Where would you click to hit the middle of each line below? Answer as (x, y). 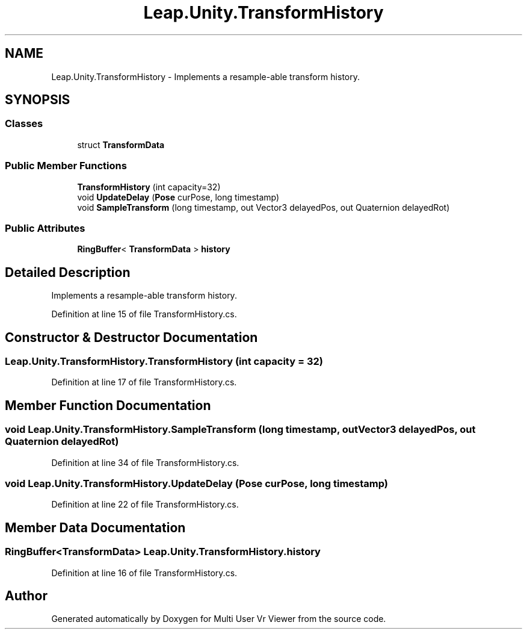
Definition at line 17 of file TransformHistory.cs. (144, 382)
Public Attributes (45, 228)
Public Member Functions (66, 166)
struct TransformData (121, 145)
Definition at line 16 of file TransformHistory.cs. (144, 573)
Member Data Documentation (95, 527)
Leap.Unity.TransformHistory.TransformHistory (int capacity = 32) (164, 361)
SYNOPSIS (38, 100)
